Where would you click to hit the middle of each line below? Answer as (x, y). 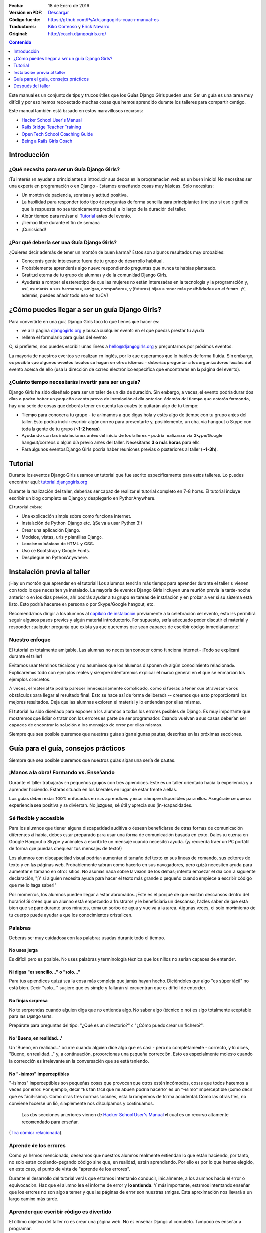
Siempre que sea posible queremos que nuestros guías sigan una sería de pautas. (92, 760)
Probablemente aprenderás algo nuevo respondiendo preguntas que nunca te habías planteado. (119, 268)
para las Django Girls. (31, 1016)
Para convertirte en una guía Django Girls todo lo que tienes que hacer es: (84, 322)
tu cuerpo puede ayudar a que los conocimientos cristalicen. (71, 915)
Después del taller (32, 86)
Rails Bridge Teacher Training (51, 127)
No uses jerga (24, 950)
